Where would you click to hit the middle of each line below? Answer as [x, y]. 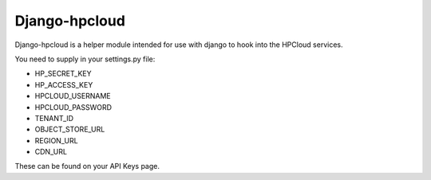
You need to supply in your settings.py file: [85, 59]
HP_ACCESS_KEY [64, 84]
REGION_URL [57, 140]
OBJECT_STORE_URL [70, 129]
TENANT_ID [54, 118]
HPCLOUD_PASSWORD [73, 107]
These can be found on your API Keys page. [87, 166]
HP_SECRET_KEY [63, 74]
